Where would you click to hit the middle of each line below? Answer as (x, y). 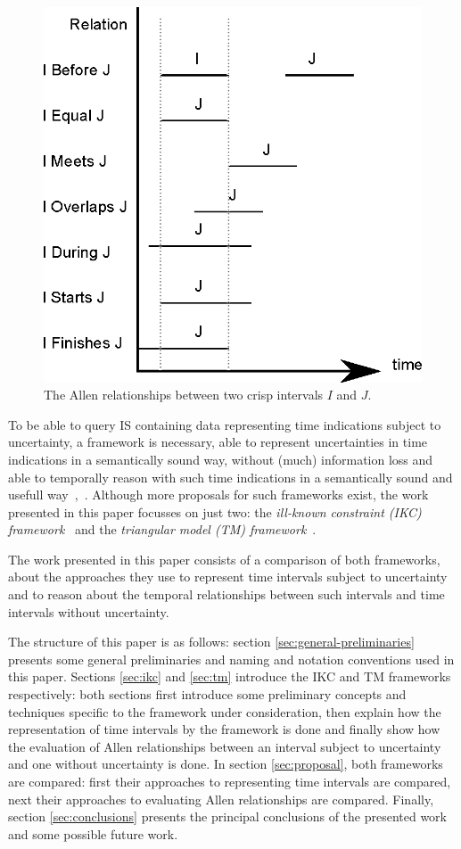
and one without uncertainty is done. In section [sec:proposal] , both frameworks (226, 764)
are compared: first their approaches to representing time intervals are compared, (230, 782)
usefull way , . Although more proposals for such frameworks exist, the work (218, 495)
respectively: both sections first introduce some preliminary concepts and (207, 694)
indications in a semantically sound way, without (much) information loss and (221, 459)
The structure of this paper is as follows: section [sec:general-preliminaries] (211, 642)
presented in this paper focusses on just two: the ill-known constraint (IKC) (215, 511)
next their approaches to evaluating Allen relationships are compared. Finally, (221, 799)
